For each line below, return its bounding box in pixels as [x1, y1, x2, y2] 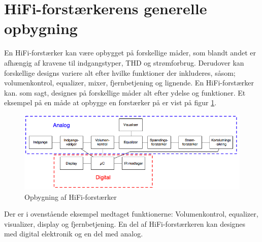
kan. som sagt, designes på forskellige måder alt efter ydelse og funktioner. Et [4, 87, 246, 98]
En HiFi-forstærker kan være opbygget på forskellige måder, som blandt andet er [4, 47, 256, 58]
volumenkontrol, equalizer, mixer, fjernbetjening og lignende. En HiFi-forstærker [4, 77, 254, 88]
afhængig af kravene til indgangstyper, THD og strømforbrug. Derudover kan [4, 57, 244, 68]
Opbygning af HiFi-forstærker [24, 191, 117, 202]
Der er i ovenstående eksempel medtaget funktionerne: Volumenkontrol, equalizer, [4, 208, 258, 219]
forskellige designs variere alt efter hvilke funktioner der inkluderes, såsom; [4, 67, 236, 78]
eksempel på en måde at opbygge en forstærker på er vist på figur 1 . [4, 97, 217, 108]
